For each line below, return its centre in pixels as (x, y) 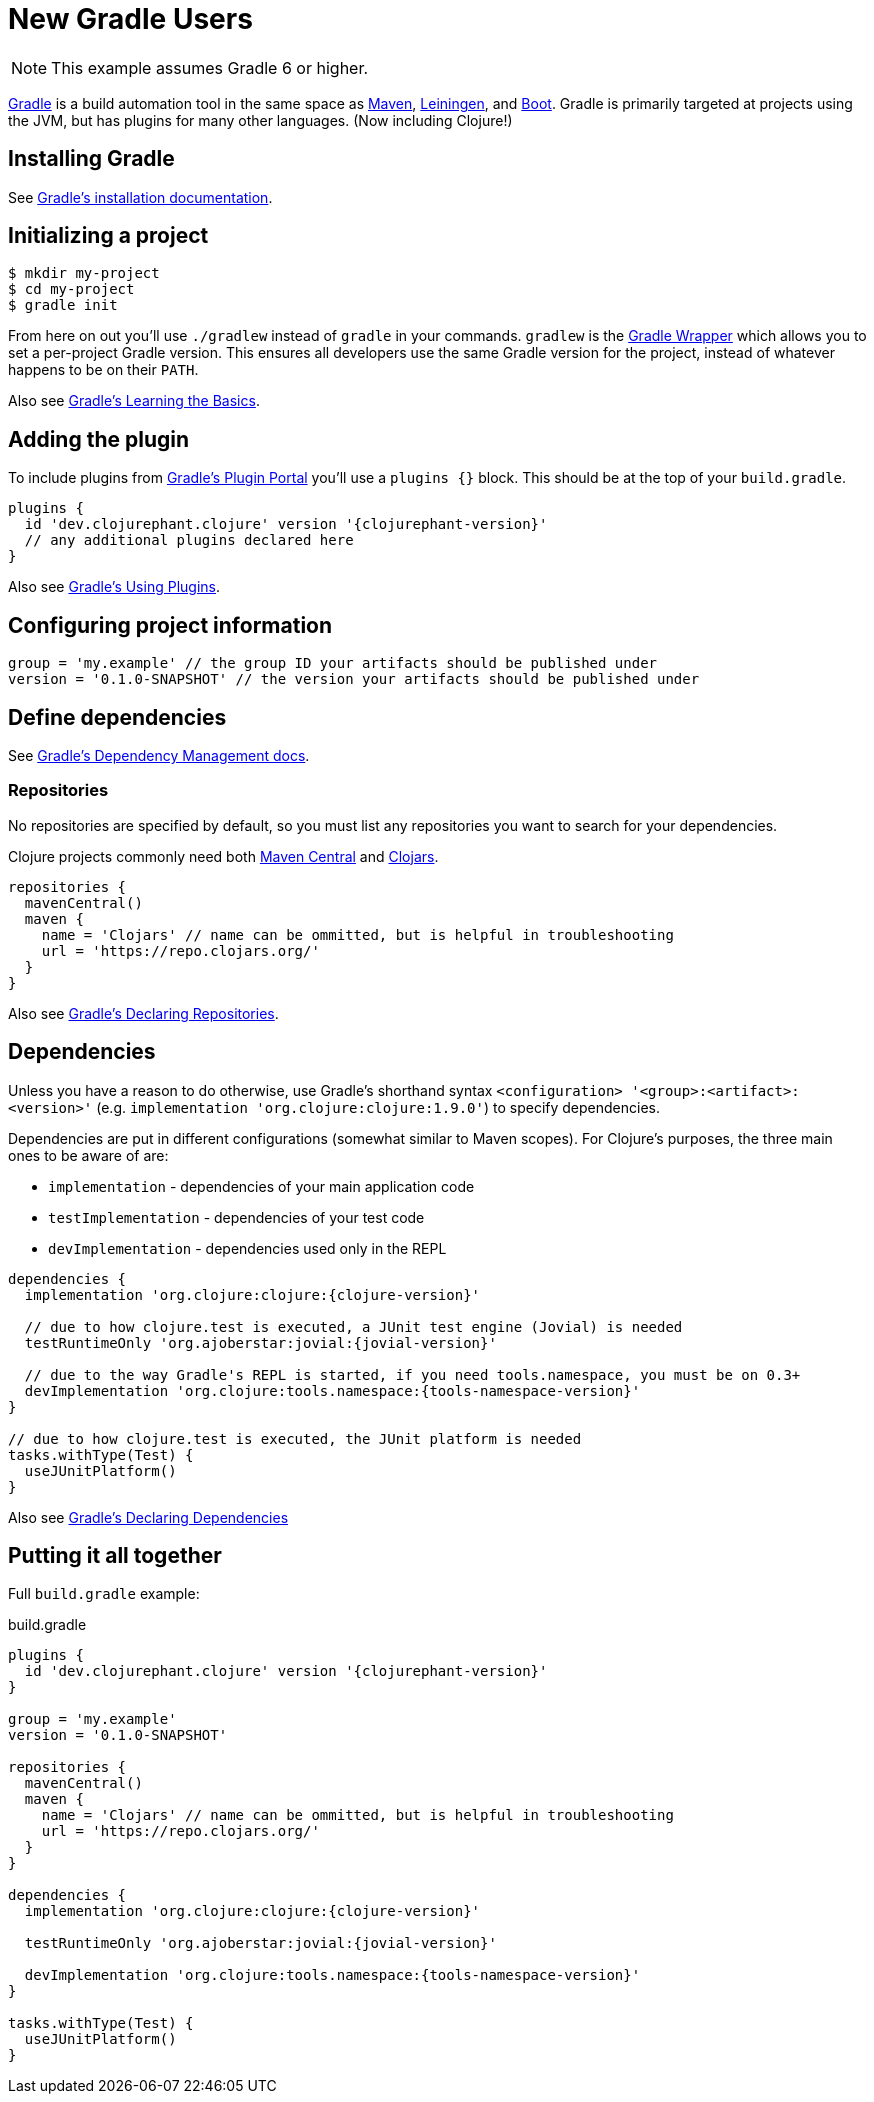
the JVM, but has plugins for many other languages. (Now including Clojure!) (260, 120)
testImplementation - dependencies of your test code (236, 1217)
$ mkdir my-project (84, 273)
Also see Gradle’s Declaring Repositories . (143, 1013)
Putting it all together (115, 1555)
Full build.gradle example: (104, 1594)
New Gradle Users (130, 19)
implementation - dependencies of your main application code (261, 1186)
